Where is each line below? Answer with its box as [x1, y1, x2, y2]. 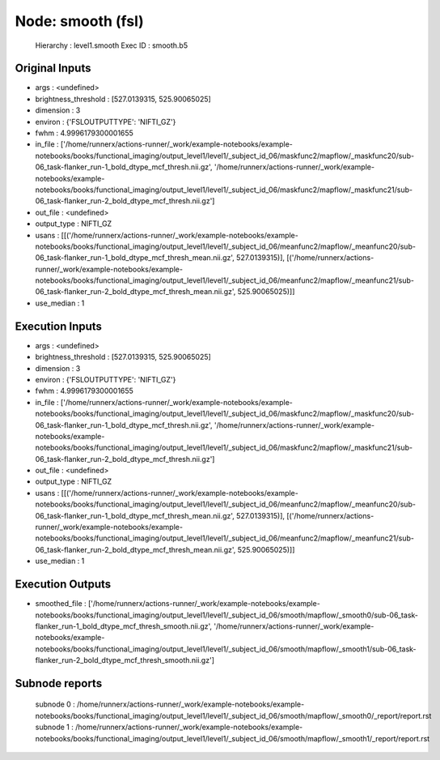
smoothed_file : [35, 599, 87, 608]
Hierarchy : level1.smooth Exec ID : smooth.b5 [35, 41, 188, 50]
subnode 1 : [35, 722, 74, 732]
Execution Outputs [15, 578, 112, 591]
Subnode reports [15, 677, 103, 690]
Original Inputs [15, 62, 91, 75]
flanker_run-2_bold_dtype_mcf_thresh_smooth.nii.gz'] [35, 655, 214, 665]
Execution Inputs [15, 319, 103, 333]
